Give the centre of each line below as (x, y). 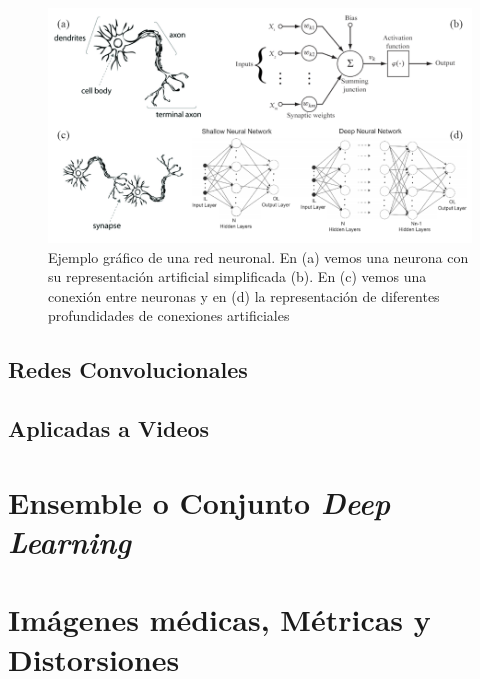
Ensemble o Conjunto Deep (199, 502)
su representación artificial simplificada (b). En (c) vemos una (237, 276)
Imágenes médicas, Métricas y (219, 619)
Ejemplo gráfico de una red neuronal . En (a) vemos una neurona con (258, 256)
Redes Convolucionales (128, 369)
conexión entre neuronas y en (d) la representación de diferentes (244, 295)
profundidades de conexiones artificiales (169, 315)
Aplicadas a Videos (109, 428)
